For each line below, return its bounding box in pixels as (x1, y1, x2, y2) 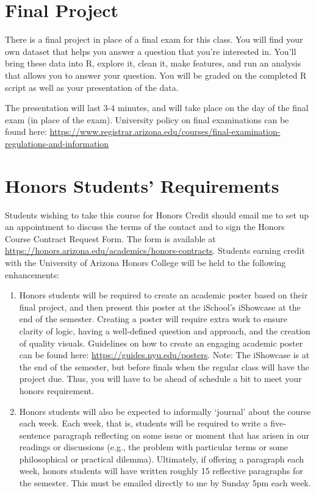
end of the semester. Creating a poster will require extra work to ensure (19, 312, 288, 325)
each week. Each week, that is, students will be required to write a (19, 417, 268, 430)
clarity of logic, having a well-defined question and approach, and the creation (19, 324, 311, 337)
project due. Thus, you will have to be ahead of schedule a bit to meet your (19, 372, 302, 385)
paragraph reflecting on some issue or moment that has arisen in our (53, 428, 309, 441)
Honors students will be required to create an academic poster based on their (19, 289, 308, 301)
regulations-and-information (5, 137, 109, 149)
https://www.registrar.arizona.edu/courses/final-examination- (49, 125, 281, 138)
